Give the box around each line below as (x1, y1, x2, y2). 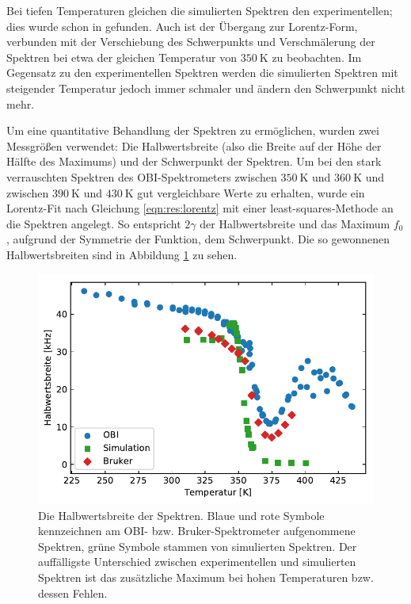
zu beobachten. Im (272, 48, 362, 65)
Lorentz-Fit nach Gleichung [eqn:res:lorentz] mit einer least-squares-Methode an (6, 200, 394, 216)
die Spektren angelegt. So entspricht (6, 215, 181, 231)
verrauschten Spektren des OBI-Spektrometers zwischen (6, 168, 277, 185)
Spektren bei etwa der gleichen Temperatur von (6, 48, 238, 65)
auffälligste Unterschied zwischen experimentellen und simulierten (38, 553, 356, 570)
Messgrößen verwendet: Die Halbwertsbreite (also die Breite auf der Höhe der (6, 137, 382, 154)
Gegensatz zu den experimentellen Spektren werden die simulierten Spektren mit (6, 64, 398, 81)
